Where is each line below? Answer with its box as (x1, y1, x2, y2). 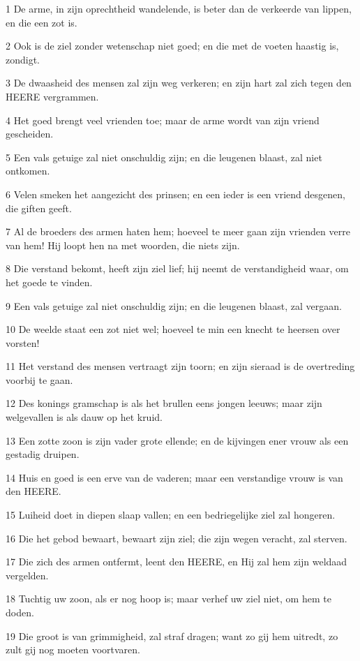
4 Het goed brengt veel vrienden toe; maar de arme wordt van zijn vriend (6, 112, 320, 127)
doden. (6, 605, 34, 619)
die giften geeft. (6, 200, 72, 215)
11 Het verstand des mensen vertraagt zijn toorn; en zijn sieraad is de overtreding (6, 359, 355, 373)
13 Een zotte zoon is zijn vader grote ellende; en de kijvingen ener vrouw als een (6, 433, 349, 447)
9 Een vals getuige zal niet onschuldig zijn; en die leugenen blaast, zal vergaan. (6, 298, 342, 313)
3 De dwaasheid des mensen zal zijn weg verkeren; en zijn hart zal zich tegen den (6, 75, 352, 90)
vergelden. (6, 567, 49, 582)
